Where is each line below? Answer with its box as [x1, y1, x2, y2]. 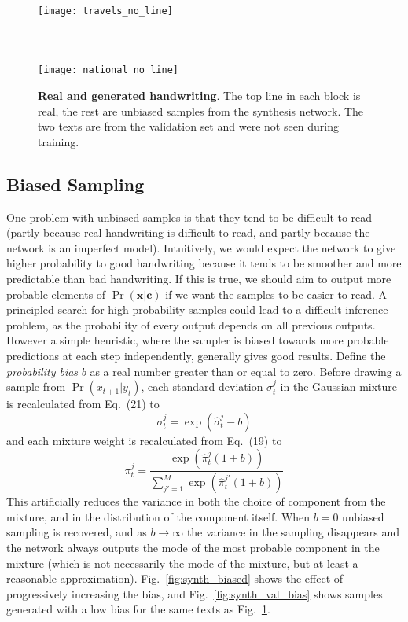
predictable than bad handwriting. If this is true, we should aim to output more [6, 271, 391, 287]
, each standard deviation [141, 378, 263, 395]
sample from [6, 378, 66, 395]
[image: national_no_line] [38, 64, 178, 76]
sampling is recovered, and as [6, 524, 147, 540]
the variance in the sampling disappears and [186, 524, 400, 540]
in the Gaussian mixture [280, 378, 398, 395]
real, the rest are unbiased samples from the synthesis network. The [38, 102, 364, 119]
